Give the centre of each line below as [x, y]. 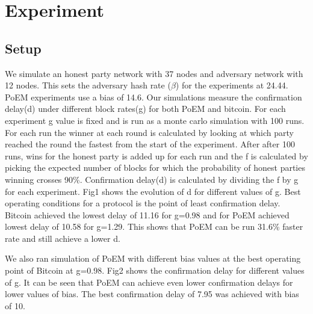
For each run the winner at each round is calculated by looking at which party [149, 132]
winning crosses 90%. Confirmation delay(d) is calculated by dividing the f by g [152, 179]
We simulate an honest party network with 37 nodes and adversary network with [154, 73]
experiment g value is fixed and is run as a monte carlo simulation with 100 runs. [155, 120]
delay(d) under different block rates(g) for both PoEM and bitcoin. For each [145, 109]
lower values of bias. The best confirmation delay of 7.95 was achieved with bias [152, 294]
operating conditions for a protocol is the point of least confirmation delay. [143, 203]
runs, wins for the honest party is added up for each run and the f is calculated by [156, 155]
